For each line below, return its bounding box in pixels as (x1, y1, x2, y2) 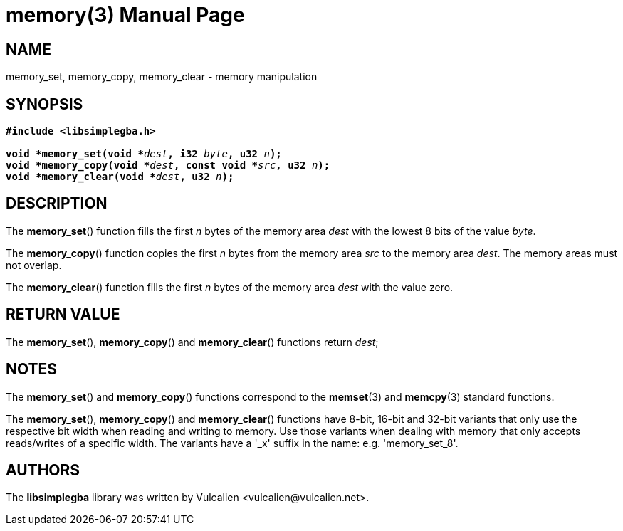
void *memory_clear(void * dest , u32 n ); (6, 171, 234, 183)
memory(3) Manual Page (6, 3, 245, 27)
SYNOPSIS (6, 95, 83, 113)
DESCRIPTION (6, 194, 108, 213)
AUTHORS (6, 461, 80, 479)
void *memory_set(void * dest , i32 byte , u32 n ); (6, 148, 282, 160)
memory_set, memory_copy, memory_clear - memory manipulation (6, 70, 318, 83)
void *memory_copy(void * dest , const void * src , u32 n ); (6, 159, 330, 172)
